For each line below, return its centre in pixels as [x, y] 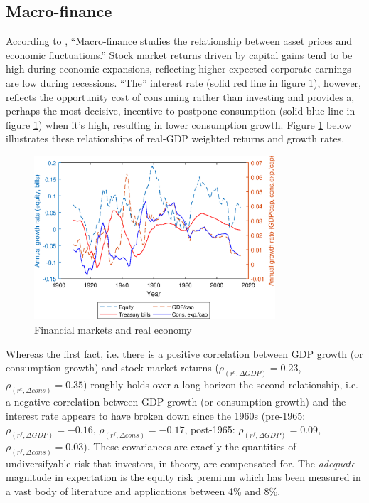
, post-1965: [210, 429]
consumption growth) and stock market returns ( [112, 367]
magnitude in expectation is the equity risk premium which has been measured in [183, 477]
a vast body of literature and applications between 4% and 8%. [143, 491]
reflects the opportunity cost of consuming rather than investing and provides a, [180, 96]
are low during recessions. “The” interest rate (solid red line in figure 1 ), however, [183, 82]
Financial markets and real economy [113, 330]
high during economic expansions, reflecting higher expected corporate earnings [178, 69]
